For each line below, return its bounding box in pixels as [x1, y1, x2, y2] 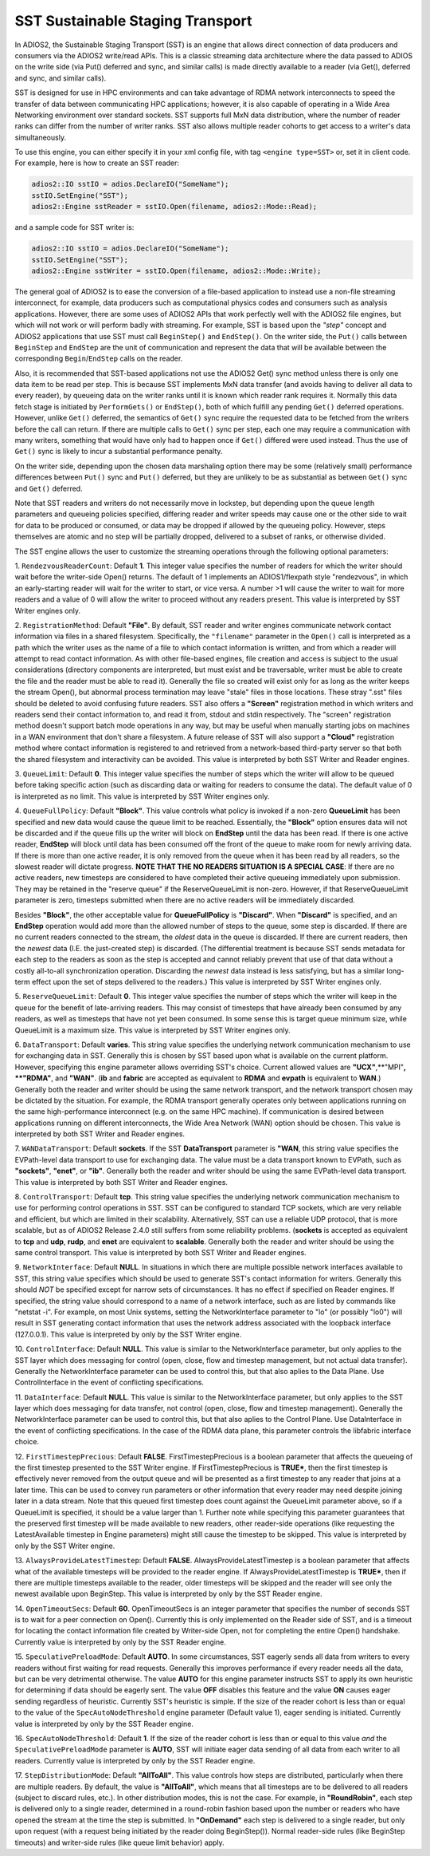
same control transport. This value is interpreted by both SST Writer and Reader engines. [14, 1247, 307, 1257]
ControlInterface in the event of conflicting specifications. [14, 1377, 205, 1388]
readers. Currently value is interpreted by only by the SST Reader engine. [14, 1755, 256, 1765]
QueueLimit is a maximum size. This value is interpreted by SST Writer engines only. [14, 1025, 291, 1035]
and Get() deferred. [14, 484, 83, 493]
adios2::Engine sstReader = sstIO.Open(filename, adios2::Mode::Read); [31, 202, 318, 211]
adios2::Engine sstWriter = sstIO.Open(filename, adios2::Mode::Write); [31, 266, 322, 275]
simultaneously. [14, 132, 67, 142]
